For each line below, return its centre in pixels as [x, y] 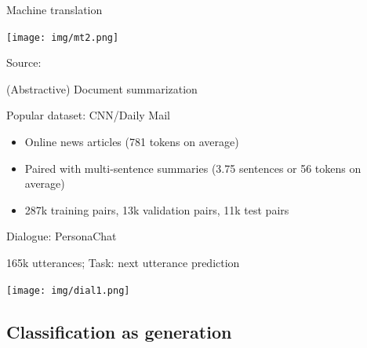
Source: [24, 62]
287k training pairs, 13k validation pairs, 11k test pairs [157, 209]
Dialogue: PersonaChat [62, 236]
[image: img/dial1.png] [68, 290]
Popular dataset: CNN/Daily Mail [88, 115]
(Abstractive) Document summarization [102, 88]
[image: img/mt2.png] [63, 37]
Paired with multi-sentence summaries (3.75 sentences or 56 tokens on [193, 168]
